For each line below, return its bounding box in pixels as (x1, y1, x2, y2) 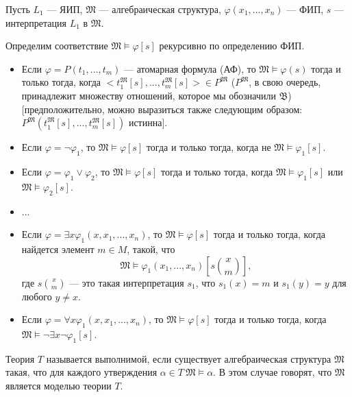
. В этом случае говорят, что (213, 365, 332, 379)
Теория (5, 351, 35, 365)
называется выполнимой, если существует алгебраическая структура (46, 351, 331, 365)
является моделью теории (5, 378, 112, 392)
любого (21, 289, 52, 303)
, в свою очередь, (249, 75, 321, 89)
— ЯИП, (47, 2, 83, 16)
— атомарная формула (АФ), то (124, 61, 256, 75)
